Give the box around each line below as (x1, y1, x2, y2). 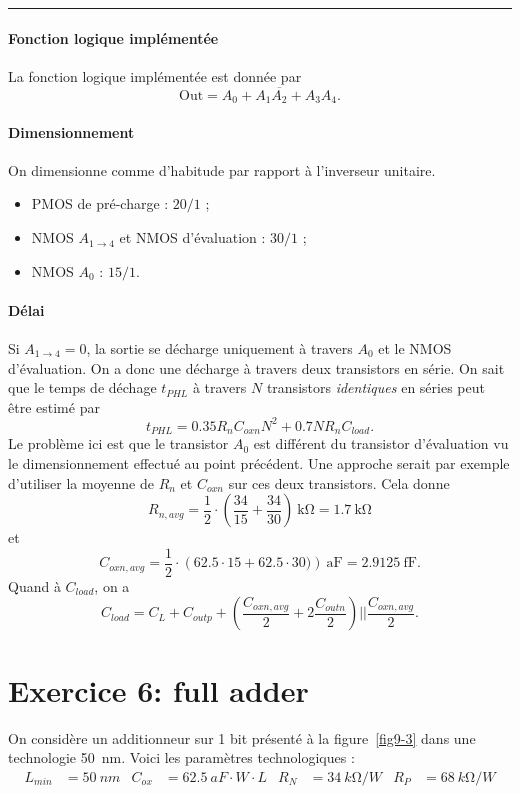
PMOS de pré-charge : (31, 193, 169, 214)
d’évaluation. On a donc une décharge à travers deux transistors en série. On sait (8, 357, 505, 378)
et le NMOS (378, 338, 452, 359)
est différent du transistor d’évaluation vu (253, 433, 509, 454)
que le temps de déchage (8, 377, 157, 398)
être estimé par (8, 396, 100, 417)
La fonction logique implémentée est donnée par (8, 65, 302, 86)
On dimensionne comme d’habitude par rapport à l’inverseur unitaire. (8, 159, 436, 180)
